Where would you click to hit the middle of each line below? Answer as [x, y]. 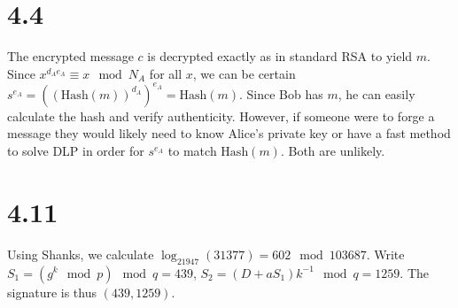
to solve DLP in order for [76, 150]
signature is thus [52, 292]
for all [166, 73]
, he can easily [376, 93]
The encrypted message [70, 56]
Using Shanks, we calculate [81, 254]
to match [192, 150]
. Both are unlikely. [333, 150]
